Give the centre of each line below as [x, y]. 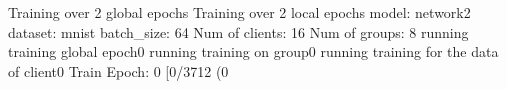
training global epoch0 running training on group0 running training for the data [253, 51]
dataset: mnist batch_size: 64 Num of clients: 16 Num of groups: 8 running [238, 31]
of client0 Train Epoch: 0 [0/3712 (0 [118, 70]
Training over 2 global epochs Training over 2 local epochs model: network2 [239, 12]
